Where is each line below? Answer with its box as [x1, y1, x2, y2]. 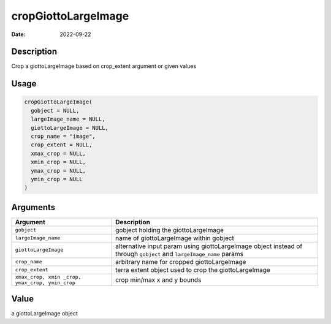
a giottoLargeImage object [11, 310, 78, 317]
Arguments [11, 202, 56, 213]
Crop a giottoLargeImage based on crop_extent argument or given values [11, 62, 197, 70]
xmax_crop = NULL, [31, 150, 86, 157]
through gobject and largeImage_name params [115, 249, 243, 258]
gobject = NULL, [31, 107, 80, 114]
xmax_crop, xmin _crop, [15, 273, 82, 280]
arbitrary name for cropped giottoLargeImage [115, 257, 246, 266]
